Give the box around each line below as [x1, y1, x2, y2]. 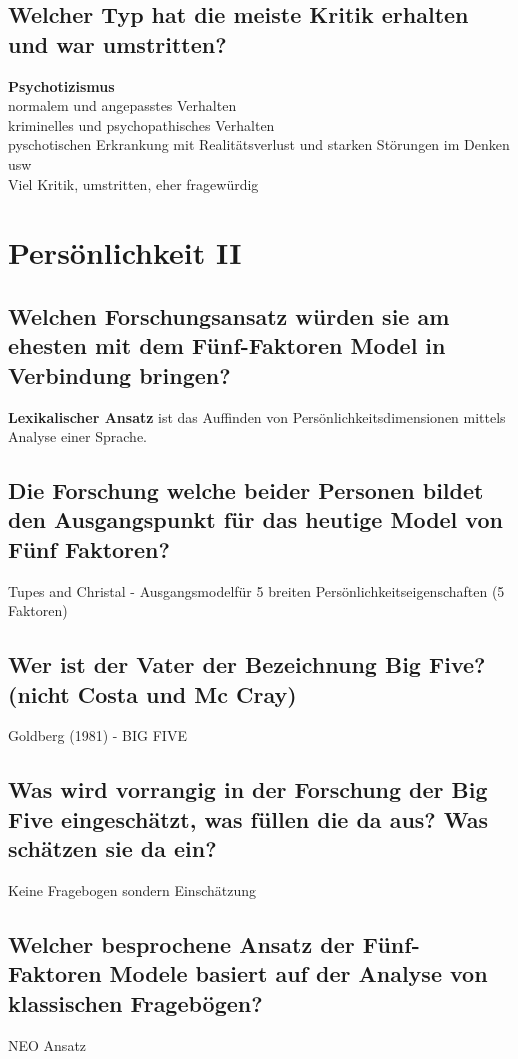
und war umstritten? [8, 28, 227, 59]
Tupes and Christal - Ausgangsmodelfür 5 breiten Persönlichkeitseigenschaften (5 [8, 580, 505, 601]
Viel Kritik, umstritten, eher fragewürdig [8, 173, 259, 194]
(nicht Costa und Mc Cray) [8, 678, 297, 709]
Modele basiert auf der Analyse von [109, 958, 488, 989]
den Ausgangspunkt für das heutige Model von [8, 504, 503, 535]
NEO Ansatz [8, 1034, 87, 1055]
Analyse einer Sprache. [8, 426, 147, 447]
